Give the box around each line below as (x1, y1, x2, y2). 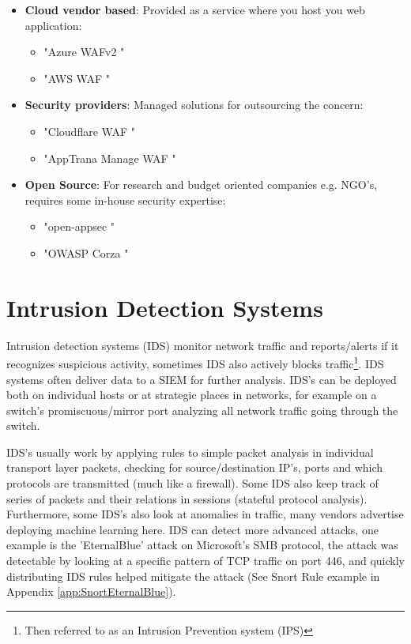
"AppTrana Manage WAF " (43, 149, 176, 166)
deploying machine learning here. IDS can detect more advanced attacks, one (6, 521, 379, 537)
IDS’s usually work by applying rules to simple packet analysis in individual (6, 443, 374, 460)
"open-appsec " (43, 218, 115, 235)
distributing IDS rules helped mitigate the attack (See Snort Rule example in (6, 567, 380, 584)
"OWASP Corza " (43, 244, 129, 261)
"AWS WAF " (43, 70, 111, 86)
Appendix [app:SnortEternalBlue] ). (6, 583, 176, 600)
